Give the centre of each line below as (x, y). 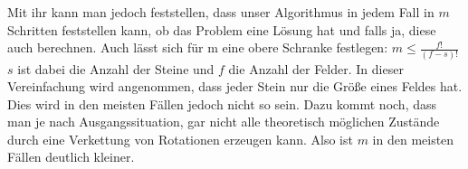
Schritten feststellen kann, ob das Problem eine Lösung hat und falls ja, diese (222, 29)
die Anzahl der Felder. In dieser (316, 68)
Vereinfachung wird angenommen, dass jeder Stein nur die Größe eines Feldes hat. (235, 86)
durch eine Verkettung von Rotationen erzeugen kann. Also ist (180, 139)
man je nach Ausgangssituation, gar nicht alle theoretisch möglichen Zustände (224, 122)
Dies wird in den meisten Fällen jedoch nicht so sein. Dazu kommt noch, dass (222, 103)
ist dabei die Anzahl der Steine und (116, 68)
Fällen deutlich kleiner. (71, 157)
